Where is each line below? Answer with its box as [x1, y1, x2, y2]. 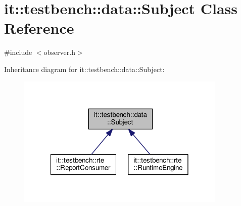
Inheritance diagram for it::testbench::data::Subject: [4, 63, 165, 74]
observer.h [43, 47, 75, 57]
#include [4, 47, 32, 57]
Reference [4, 18, 74, 38]
